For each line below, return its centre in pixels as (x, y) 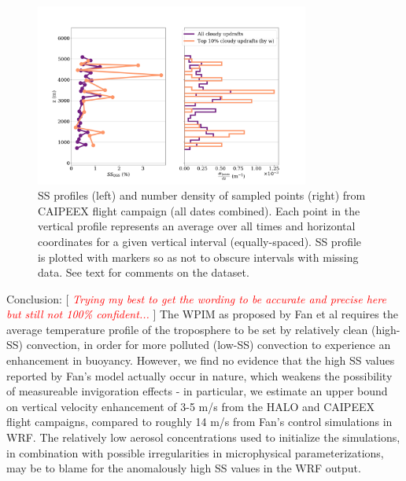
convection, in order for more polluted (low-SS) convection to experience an (209, 345)
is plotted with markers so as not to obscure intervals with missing (198, 257)
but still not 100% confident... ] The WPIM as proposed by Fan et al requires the (202, 314)
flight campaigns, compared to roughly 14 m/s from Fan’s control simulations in (199, 422)
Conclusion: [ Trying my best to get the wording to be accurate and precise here (196, 298)
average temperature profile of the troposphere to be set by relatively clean (187, 329)
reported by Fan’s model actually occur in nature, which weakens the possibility (199, 375)
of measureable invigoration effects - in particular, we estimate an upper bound (197, 391)
